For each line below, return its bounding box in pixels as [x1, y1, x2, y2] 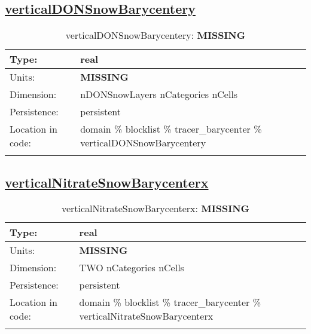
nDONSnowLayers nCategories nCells [80, 87, 238, 102]
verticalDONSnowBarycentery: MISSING [65, 28, 246, 42]
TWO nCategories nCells [79, 261, 184, 275]
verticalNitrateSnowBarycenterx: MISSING [61, 201, 250, 216]
